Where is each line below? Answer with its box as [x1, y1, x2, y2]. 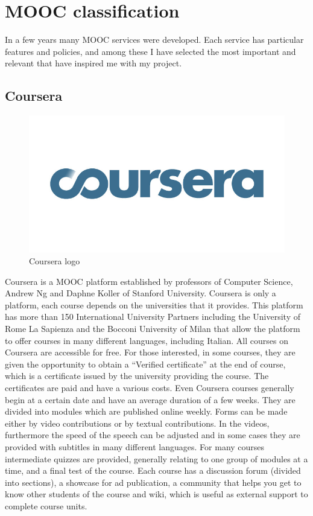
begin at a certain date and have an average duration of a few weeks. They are [5, 393, 296, 406]
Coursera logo [29, 255, 80, 267]
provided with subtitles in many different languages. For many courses [5, 440, 265, 453]
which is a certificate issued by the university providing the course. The [5, 369, 269, 382]
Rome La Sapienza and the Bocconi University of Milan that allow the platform [5, 322, 300, 334]
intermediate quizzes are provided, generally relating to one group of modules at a [5, 452, 308, 465]
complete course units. [5, 499, 87, 512]
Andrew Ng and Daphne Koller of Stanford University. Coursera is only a [5, 287, 276, 299]
